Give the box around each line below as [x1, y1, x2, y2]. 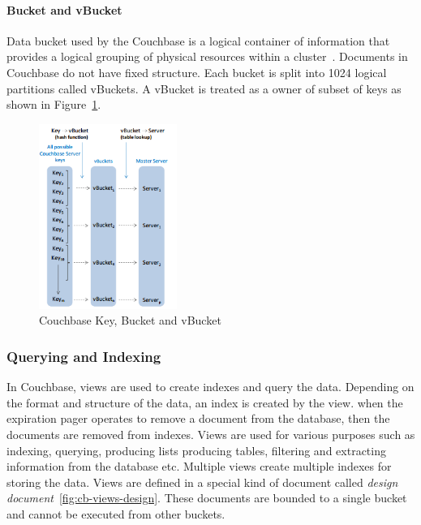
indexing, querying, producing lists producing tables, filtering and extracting [6, 441, 386, 458]
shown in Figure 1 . [6, 96, 101, 113]
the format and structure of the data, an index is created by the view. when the [6, 394, 403, 411]
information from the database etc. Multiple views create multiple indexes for [6, 458, 392, 475]
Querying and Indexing [6, 346, 161, 366]
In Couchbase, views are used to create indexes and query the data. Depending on [6, 378, 415, 395]
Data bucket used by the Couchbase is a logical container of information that [6, 32, 390, 49]
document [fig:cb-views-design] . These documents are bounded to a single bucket [6, 489, 407, 506]
